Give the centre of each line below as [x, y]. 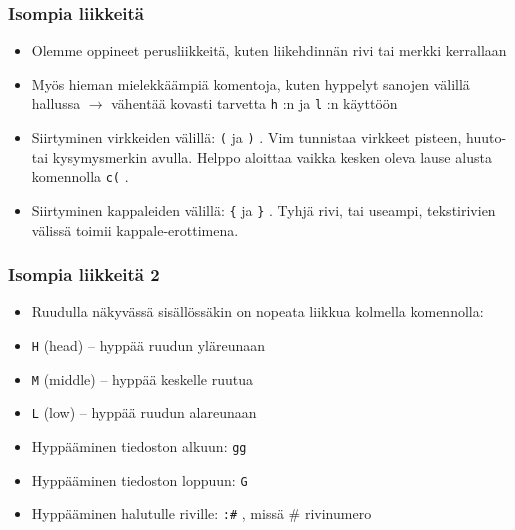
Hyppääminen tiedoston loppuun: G [139, 479]
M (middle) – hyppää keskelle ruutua [142, 378]
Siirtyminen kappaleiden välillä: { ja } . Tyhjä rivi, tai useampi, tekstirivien [263, 209]
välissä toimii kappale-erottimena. [135, 229]
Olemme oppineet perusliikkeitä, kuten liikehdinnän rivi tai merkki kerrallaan [269, 50]
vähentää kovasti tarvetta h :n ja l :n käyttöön [254, 103]
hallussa [56, 103]
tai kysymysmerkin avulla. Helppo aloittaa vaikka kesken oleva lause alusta [261, 156]
